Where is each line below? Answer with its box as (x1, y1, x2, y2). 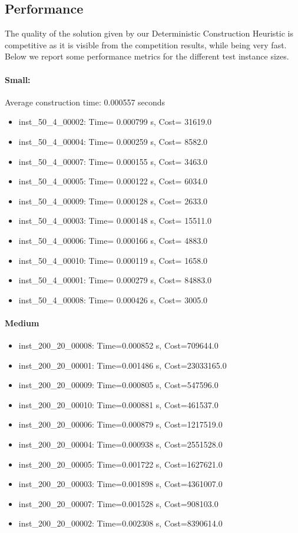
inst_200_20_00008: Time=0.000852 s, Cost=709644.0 (18, 339, 218, 352)
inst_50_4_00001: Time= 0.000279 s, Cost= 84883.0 (18, 274, 212, 286)
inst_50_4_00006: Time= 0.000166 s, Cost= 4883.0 (18, 234, 208, 246)
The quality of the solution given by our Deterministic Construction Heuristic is (5, 27, 293, 39)
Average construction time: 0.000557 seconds (5, 95, 165, 108)
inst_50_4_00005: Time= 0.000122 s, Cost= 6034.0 (18, 175, 208, 187)
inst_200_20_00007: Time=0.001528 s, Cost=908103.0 (18, 497, 218, 509)
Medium (5, 316, 39, 329)
